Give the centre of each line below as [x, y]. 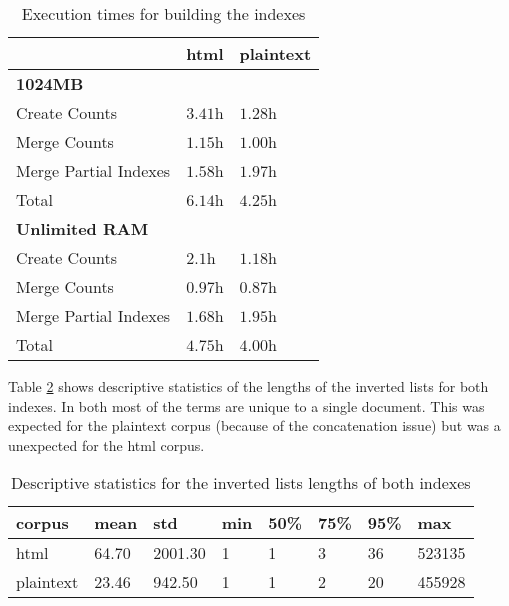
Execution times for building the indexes [163, 13]
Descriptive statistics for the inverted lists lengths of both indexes [240, 483]
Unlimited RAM [82, 228]
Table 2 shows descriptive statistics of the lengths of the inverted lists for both [248, 386]
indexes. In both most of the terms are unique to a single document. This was [246, 405]
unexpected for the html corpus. [106, 444]
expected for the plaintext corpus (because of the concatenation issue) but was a [254, 425]
